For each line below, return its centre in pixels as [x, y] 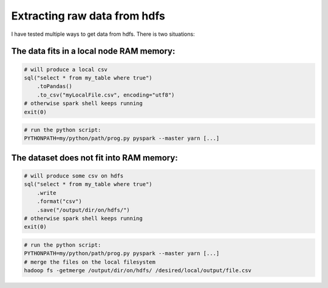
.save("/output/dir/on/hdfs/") [83, 210]
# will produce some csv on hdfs [74, 176]
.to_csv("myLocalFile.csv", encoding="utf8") [106, 95]
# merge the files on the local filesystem [90, 262]
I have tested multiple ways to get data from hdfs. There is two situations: [103, 34]
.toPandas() [55, 86]
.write [46, 193]
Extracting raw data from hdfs [88, 16]
